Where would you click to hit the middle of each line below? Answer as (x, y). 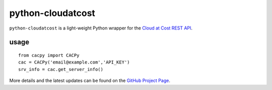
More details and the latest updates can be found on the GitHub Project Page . (90, 80)
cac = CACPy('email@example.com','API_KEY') (74, 62)
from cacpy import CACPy (49, 55)
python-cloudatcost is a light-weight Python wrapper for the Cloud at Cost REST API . (101, 28)
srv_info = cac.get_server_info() (61, 69)
